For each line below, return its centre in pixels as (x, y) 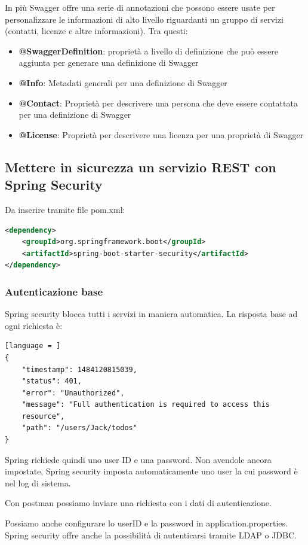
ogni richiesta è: (34, 325)
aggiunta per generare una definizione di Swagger (109, 63)
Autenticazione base (54, 291)
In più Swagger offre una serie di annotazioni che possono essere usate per (140, 7)
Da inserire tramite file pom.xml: (65, 209)
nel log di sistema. (38, 482)
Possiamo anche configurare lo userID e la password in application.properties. (146, 523)
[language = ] (33, 346)
